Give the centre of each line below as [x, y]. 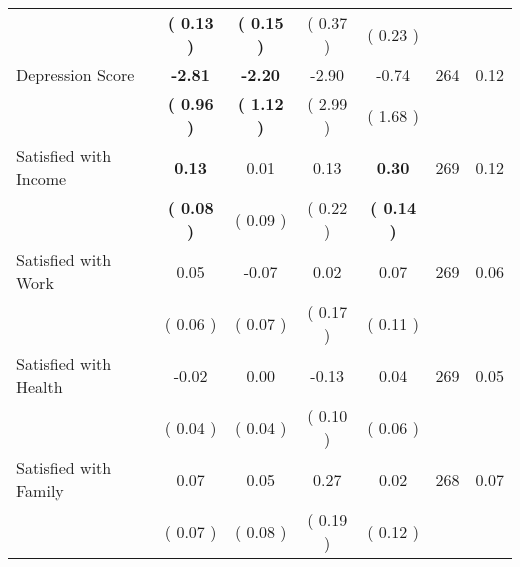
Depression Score [75, 74]
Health [39, 386]
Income [41, 178]
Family [40, 490]
